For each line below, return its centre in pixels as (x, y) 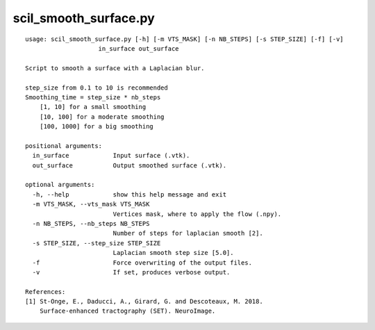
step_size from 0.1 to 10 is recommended (97, 88)
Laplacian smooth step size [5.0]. (173, 253)
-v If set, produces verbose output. (131, 272)
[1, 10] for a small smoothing (93, 107)
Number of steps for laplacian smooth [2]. (188, 233)
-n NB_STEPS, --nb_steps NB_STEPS (91, 223)
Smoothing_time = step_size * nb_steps (93, 97)
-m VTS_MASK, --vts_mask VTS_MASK (91, 204)
